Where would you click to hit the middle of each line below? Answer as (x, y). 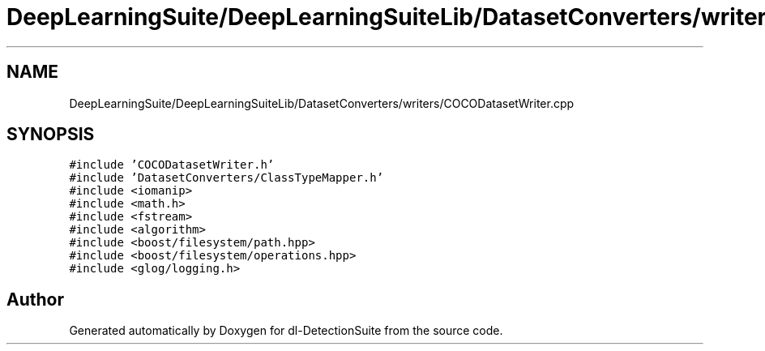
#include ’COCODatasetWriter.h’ (172, 165)
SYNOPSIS (51, 135)
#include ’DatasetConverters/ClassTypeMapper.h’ (227, 178)
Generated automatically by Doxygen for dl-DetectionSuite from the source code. (286, 331)
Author (35, 299)
